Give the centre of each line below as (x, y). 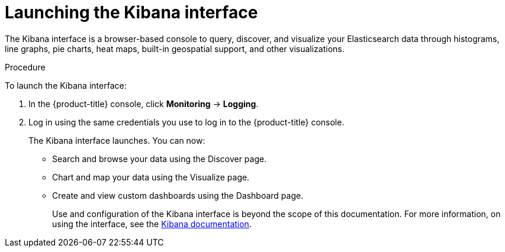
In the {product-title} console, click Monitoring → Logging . (144, 104)
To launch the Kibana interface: (66, 85)
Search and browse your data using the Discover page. (160, 159)
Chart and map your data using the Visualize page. (151, 177)
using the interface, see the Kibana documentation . (152, 224)
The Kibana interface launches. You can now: (117, 140)
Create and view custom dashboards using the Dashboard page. (178, 195)
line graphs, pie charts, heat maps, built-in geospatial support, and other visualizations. (175, 49)
